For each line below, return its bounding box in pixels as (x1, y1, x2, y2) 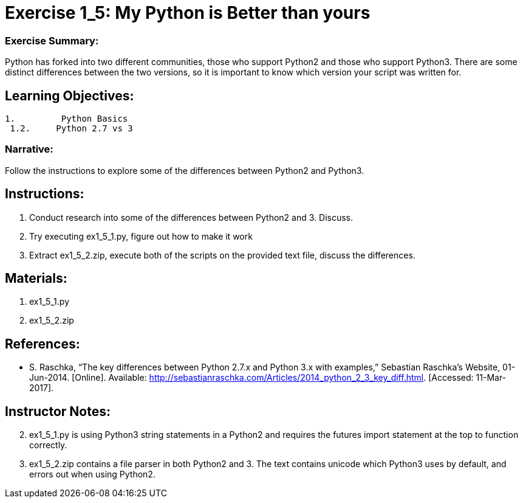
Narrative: (5, 143, 53, 156)
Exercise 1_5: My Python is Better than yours (5, 2, 371, 23)
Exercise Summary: (5, 34, 99, 47)
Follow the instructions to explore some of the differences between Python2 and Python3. (5, 165, 364, 176)
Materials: (5, 270, 67, 286)
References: (5, 336, 80, 352)
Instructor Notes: (5, 403, 111, 419)
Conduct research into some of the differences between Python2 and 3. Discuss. (29, 212, 353, 223)
